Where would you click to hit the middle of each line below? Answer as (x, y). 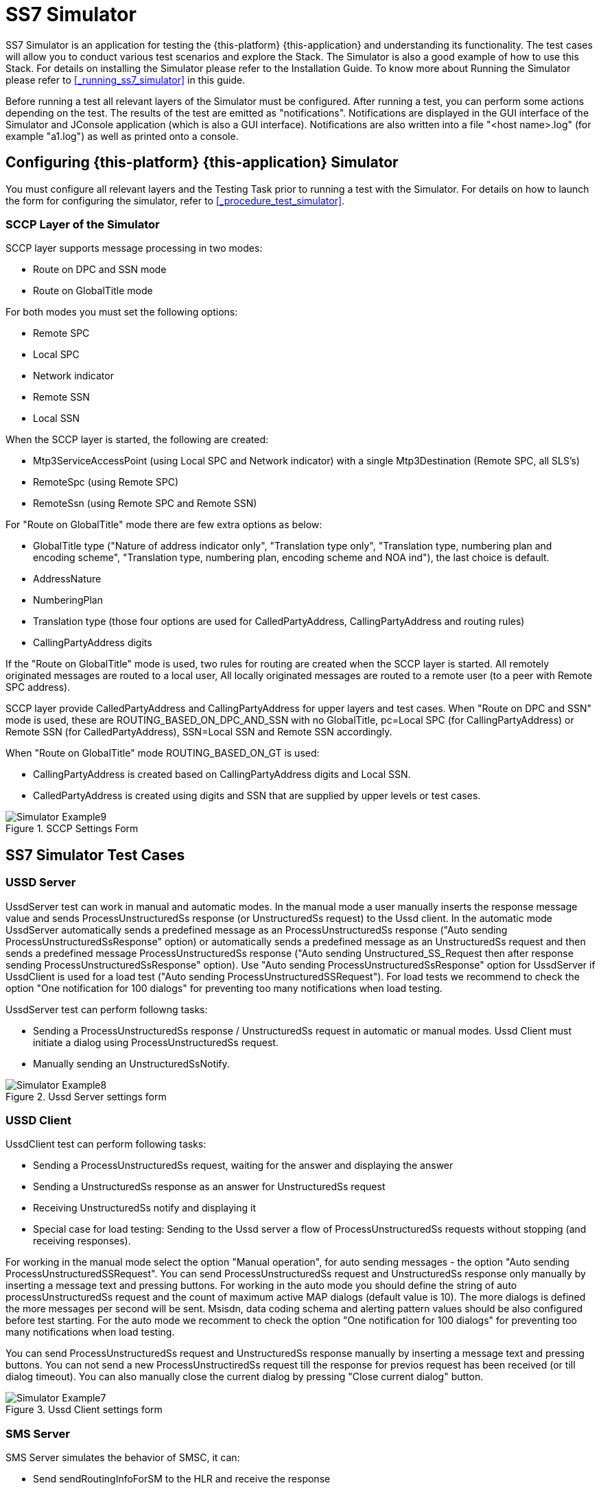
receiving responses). (82, 1241)
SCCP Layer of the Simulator (83, 224)
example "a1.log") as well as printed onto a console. (122, 136)
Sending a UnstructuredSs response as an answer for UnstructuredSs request (209, 1187)
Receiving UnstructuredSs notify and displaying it (144, 1208)
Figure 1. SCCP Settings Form (72, 829)
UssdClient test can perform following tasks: (106, 1144)
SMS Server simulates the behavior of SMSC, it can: (123, 1458)
